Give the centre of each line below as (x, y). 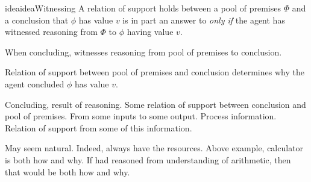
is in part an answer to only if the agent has (204, 20)
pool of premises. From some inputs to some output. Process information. (141, 116)
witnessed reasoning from (51, 32)
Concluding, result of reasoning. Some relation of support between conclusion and (155, 104)
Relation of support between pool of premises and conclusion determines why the (155, 72)
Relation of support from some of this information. (99, 127)
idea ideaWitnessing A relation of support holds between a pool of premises (143, 8)
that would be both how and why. (68, 171)
